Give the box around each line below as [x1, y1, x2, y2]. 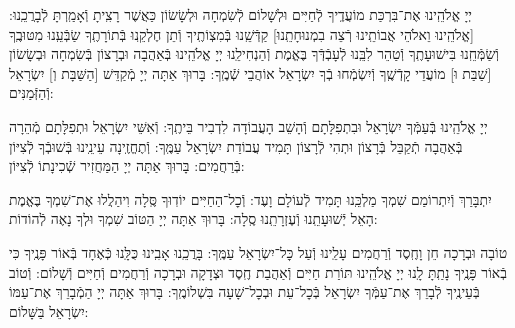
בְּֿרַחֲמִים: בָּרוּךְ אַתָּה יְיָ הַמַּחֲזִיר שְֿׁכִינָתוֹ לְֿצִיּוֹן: [9, 155, 245, 176]
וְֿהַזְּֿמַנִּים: [9, 82, 54, 103]
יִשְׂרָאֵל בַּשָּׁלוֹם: [9, 300, 89, 321]
